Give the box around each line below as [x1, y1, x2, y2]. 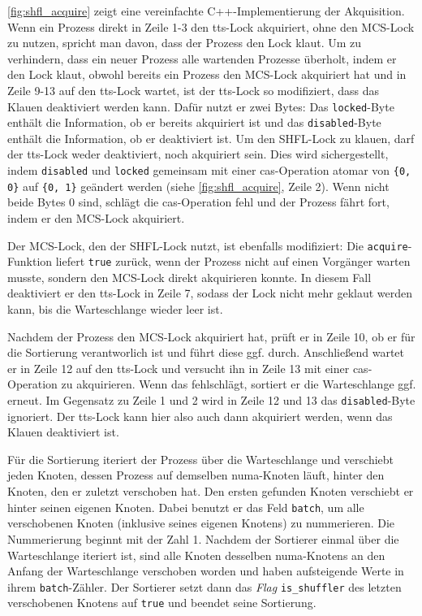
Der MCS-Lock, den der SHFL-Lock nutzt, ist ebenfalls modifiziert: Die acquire [7, 236, 408, 254]
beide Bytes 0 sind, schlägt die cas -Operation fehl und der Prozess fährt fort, [7, 193, 390, 210]
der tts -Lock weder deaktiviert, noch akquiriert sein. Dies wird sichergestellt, [7, 145, 389, 163]
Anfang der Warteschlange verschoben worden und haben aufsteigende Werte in [7, 562, 404, 579]
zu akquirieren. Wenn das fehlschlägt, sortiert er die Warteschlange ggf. [61, 375, 416, 393]
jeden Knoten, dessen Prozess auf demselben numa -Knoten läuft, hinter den [7, 466, 385, 484]
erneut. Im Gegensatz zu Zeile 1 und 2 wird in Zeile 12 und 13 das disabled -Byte [7, 392, 416, 409]
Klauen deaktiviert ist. [7, 423, 119, 440]
